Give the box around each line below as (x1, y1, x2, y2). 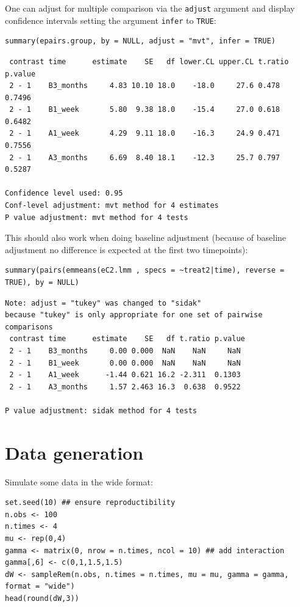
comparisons (5, 322, 53, 331)
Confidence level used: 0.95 (5, 189, 123, 198)
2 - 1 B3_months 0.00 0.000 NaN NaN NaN (9, 346, 241, 355)
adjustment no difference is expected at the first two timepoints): (5, 243, 248, 256)
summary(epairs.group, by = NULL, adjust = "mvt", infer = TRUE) (5, 37, 276, 46)
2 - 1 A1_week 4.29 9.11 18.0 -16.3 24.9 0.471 (9, 129, 280, 138)
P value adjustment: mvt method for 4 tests (5, 213, 188, 222)
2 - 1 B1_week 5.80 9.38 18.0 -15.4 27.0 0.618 (9, 105, 280, 114)
